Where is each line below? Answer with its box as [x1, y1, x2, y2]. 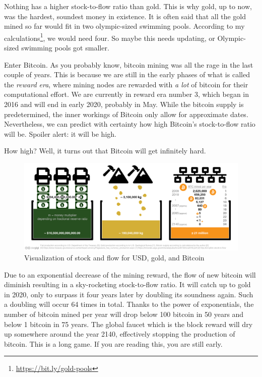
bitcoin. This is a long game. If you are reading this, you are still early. [4, 338, 223, 349]
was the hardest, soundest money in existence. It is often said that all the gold [4, 11, 246, 21]
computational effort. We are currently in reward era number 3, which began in [4, 89, 249, 99]
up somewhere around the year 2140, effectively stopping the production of [4, 329, 235, 339]
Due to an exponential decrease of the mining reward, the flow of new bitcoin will [4, 269, 256, 280]
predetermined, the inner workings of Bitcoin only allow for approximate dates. [4, 109, 248, 119]
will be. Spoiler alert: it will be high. [4, 128, 116, 139]
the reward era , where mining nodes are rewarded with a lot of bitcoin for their [4, 79, 248, 89]
